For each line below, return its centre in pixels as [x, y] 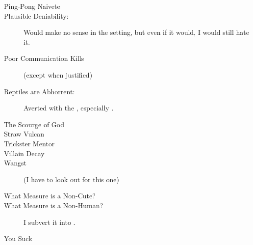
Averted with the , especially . [69, 108]
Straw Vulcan [24, 134]
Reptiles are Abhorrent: [39, 91]
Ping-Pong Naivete [32, 6]
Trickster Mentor [29, 143]
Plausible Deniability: [36, 15]
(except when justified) [58, 74]
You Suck [18, 238]
